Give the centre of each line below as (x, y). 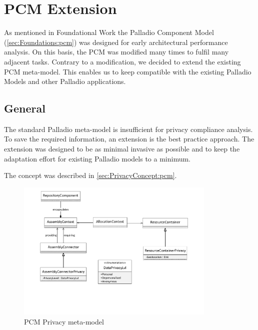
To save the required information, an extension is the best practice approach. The (129, 139)
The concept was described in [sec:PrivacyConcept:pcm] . (90, 175)
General (25, 108)
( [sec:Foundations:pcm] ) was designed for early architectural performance (116, 42)
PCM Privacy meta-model (64, 321)
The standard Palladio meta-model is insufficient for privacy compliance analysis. (128, 129)
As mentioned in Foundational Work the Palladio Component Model (109, 32)
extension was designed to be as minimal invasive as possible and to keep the (122, 149)
